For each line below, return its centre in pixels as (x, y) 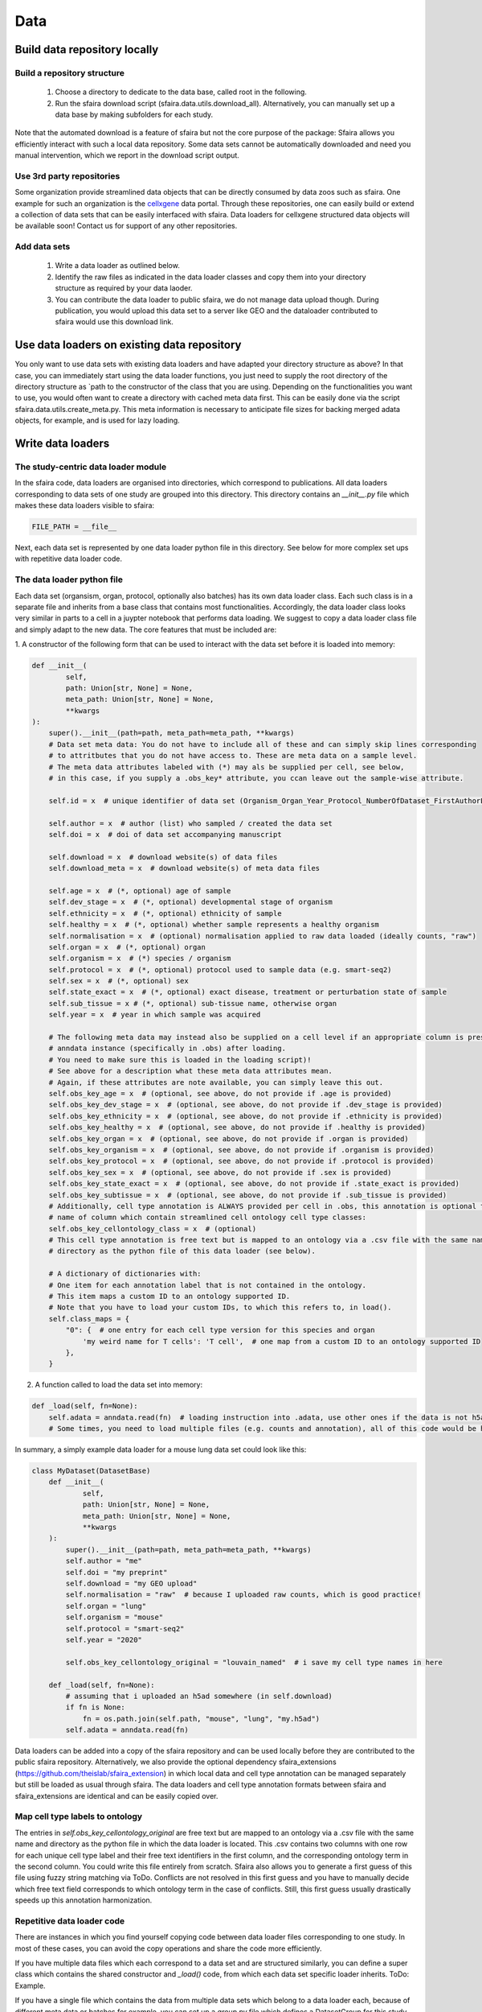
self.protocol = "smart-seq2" (125, 1629)
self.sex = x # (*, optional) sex (118, 981)
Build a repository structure (69, 72)
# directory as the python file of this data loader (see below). (182, 1251)
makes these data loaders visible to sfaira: (85, 505)
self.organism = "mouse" (114, 1617)
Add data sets (43, 247)
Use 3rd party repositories (67, 175)
